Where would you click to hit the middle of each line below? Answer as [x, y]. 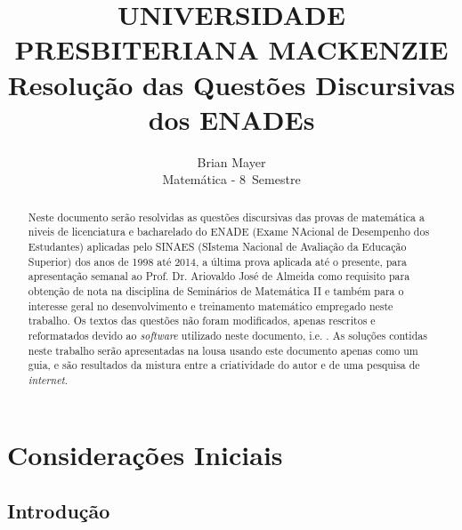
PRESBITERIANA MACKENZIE [231, 49]
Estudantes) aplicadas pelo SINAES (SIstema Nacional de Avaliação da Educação [217, 246]
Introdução [59, 511]
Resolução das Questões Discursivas [231, 84]
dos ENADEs [231, 119]
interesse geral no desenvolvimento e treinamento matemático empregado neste [211, 305]
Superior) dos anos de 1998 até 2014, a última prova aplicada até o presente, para [217, 261]
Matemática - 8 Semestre [231, 179]
